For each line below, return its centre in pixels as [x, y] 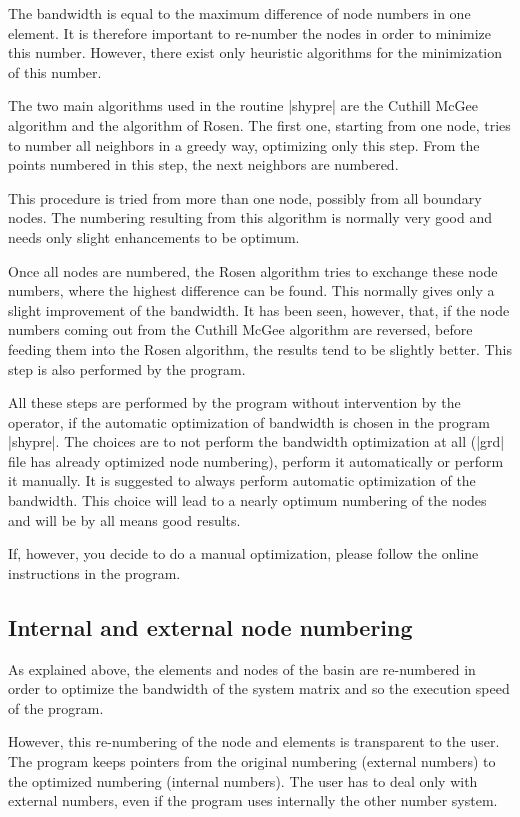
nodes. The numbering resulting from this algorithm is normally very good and [250, 217]
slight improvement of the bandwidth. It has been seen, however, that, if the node [259, 309]
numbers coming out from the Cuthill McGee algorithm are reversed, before [240, 329]
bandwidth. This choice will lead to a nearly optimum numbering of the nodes [247, 500]
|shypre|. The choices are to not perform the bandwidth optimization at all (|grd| [256, 441]
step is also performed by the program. [127, 368]
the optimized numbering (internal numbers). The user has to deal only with [243, 780]
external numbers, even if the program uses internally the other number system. [253, 800]
